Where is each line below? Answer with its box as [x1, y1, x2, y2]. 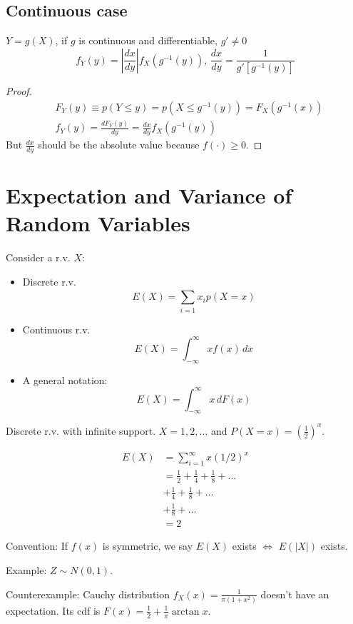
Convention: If [6, 538, 68, 553]
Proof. [6, 84, 32, 99]
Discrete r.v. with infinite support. [6, 423, 156, 438]
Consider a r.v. [6, 250, 71, 265]
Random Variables [6, 208, 190, 238]
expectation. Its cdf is [6, 603, 101, 618]
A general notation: [22, 372, 108, 387]
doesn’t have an [260, 586, 329, 601]
